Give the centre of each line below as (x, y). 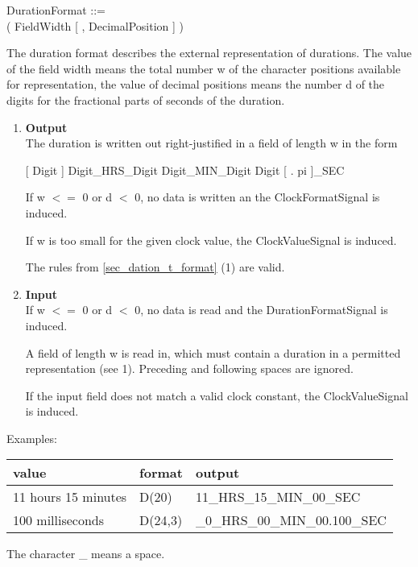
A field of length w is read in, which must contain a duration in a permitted (213, 352)
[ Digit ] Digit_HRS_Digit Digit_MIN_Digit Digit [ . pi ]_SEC (185, 170)
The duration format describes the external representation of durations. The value (209, 53)
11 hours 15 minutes (70, 497)
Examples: (32, 438)
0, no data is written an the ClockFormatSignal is (257, 197)
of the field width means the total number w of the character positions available (204, 68)
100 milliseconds (59, 520)
